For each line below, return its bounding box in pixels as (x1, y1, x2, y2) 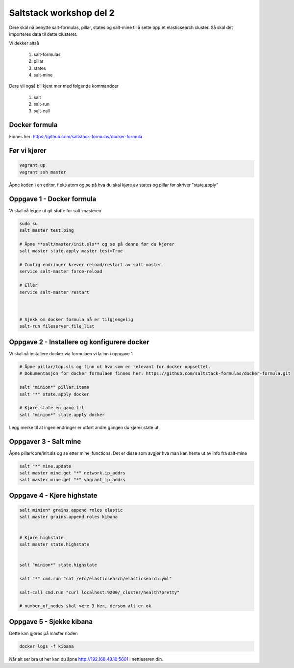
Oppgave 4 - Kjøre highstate (9, 491, 98, 499)
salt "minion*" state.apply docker (19, 412, 105, 418)
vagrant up (19, 162, 46, 168)
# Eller (19, 282, 38, 288)
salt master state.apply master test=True (19, 248, 123, 254)
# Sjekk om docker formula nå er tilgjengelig (19, 317, 133, 322)
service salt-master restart (19, 289, 90, 295)
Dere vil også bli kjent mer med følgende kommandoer (9, 83, 119, 89)
